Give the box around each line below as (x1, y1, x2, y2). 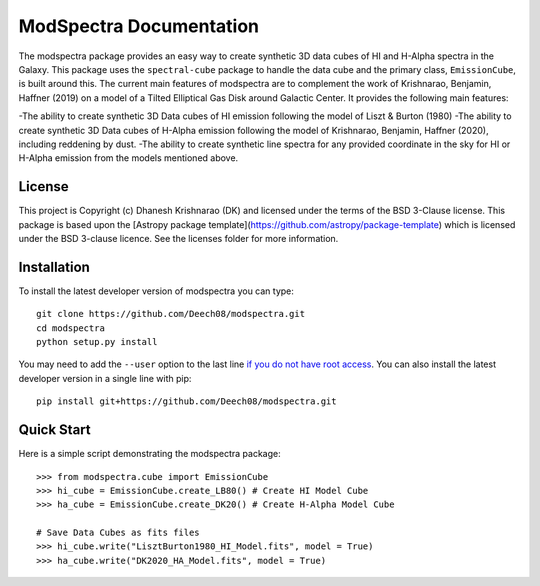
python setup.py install (36, 336, 158, 348)
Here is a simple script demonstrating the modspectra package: (18, 448, 281, 460)
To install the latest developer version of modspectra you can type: (18, 285, 295, 297)
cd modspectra (36, 322, 105, 334)
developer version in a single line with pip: (18, 372, 192, 384)
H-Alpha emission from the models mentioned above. (18, 152, 239, 164)
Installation (18, 258, 90, 275)
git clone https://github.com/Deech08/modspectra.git (36, 308, 305, 320)
